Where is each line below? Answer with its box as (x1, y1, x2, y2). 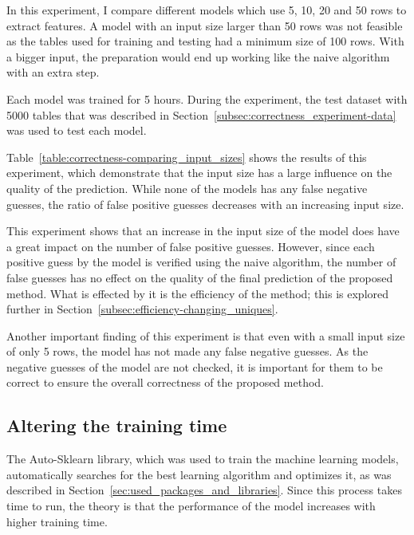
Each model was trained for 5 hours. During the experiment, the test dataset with (6, 90, 408, 107)
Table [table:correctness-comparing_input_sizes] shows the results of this (6, 148, 367, 165)
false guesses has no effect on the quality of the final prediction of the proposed (6, 269, 393, 285)
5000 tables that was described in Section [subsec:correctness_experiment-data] (6, 106, 396, 123)
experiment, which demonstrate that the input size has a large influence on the (6, 164, 392, 181)
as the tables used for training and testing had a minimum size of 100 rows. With (6, 33, 404, 49)
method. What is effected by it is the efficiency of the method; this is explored (6, 285, 389, 301)
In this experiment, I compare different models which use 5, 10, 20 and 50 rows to (6, 2, 407, 18)
